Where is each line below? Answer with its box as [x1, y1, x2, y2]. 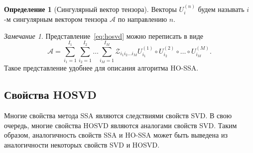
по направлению [118, 14, 167, 24]
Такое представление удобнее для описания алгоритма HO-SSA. [4, 63, 199, 73]
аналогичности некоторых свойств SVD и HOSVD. [4, 139, 160, 150]
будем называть [198, 3, 245, 14]
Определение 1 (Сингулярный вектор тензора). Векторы [4, 3, 177, 14]
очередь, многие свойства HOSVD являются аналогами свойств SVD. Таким [4, 120, 237, 130]
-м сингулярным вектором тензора [4, 14, 108, 24]
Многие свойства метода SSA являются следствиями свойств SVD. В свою [4, 110, 232, 121]
